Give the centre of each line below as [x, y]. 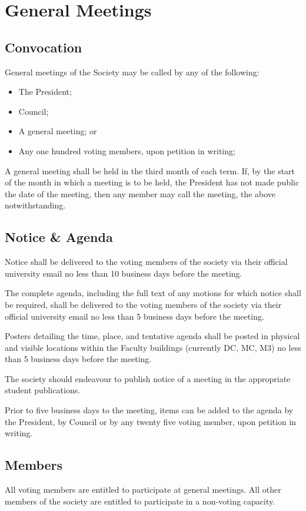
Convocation [44, 47]
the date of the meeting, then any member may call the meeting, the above [140, 193]
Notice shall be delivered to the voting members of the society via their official [146, 262]
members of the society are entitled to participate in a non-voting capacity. [140, 501]
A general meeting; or [58, 131]
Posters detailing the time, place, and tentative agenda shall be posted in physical [152, 336]
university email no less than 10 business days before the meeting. [124, 273]
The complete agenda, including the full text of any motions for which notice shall [153, 293]
